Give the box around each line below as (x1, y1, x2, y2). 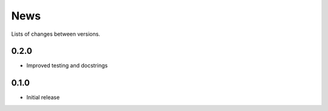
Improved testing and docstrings (26, 62, 108, 69)
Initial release (26, 94, 60, 101)
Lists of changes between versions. (11, 30, 100, 38)
